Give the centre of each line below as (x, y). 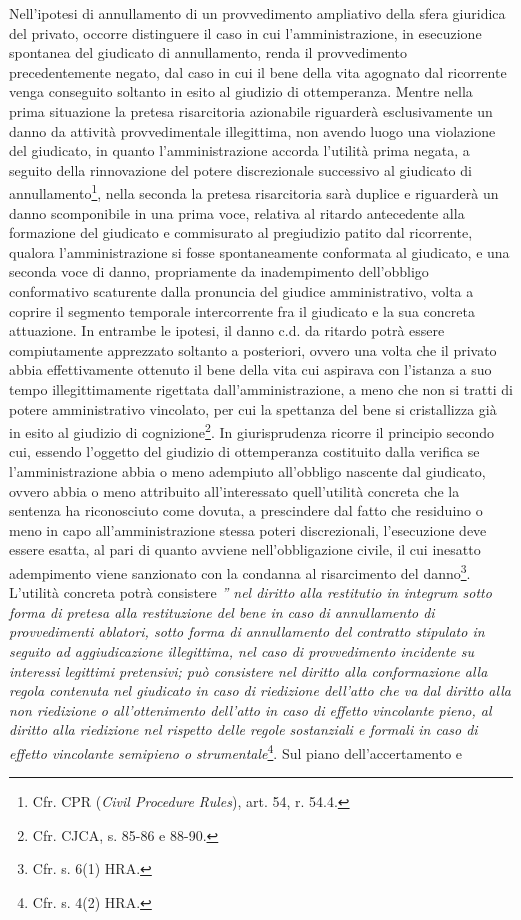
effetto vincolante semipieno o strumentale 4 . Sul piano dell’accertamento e (236, 751)
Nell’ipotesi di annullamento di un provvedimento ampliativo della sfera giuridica (257, 13)
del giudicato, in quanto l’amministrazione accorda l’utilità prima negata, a (239, 150)
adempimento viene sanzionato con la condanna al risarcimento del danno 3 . (240, 571)
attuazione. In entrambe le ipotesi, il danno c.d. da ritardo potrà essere (227, 330)
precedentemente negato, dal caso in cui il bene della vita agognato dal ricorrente (258, 71)
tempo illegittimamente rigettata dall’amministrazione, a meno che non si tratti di (261, 388)
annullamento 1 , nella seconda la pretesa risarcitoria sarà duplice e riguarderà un (254, 191)
